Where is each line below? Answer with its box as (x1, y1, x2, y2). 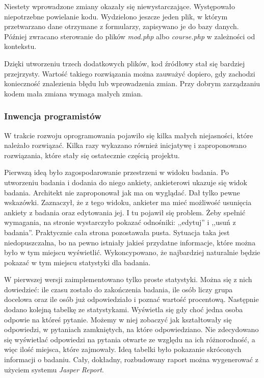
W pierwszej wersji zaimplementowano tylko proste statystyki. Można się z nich (4, 274, 252, 285)
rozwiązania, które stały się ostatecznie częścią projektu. (4, 149, 180, 160)
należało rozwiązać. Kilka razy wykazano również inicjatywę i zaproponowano (4, 140, 247, 150)
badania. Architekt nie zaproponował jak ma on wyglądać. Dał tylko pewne (4, 187, 240, 197)
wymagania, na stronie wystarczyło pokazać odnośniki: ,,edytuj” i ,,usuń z (4, 217, 236, 228)
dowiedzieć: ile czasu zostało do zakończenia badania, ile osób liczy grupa (4, 284, 233, 294)
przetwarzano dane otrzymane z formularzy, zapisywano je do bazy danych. (4, 21, 239, 32)
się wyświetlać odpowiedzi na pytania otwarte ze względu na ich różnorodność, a (4, 334, 255, 344)
